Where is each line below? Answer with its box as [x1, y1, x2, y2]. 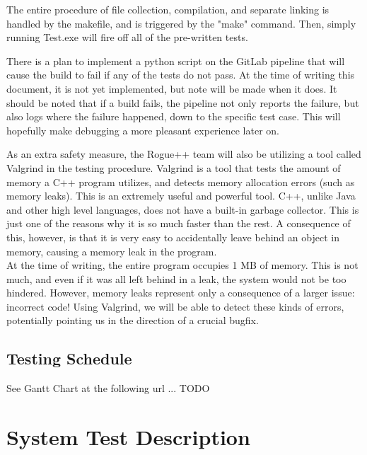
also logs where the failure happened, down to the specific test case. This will [6, 109, 341, 124]
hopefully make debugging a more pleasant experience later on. [6, 122, 279, 137]
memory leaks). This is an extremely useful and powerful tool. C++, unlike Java [6, 188, 356, 203]
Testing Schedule [6, 347, 132, 369]
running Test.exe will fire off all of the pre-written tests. [6, 30, 248, 45]
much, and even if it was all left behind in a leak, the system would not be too [6, 271, 346, 286]
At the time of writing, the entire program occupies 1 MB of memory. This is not [6, 258, 359, 272]
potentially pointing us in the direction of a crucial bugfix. [6, 313, 259, 328]
